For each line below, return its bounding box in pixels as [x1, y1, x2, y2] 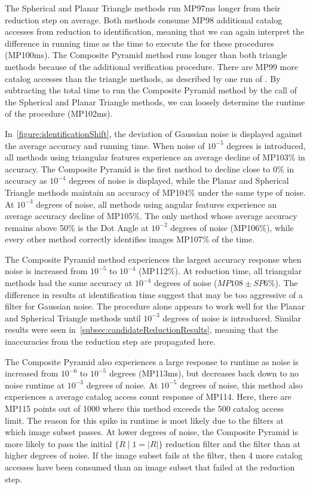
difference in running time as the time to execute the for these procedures [5, 37, 274, 49]
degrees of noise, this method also [179, 378, 303, 391]
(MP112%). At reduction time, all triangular [139, 265, 302, 277]
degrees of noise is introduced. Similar [162, 311, 302, 324]
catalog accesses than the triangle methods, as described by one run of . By [5, 72, 281, 84]
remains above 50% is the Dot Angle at [5, 221, 149, 233]
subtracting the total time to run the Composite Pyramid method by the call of [5, 84, 297, 96]
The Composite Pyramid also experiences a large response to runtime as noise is [5, 355, 299, 367]
